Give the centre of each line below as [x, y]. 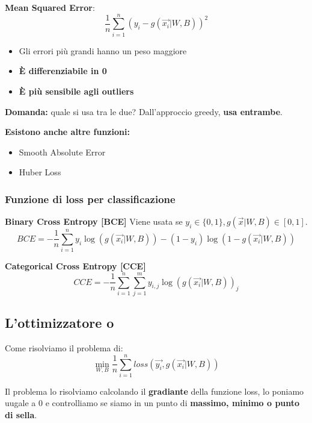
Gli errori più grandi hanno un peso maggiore [103, 50]
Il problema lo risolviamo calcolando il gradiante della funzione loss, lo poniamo [154, 391]
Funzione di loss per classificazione [90, 199]
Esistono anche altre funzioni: [67, 132]
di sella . [21, 415]
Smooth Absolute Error [62, 152]
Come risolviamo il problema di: [64, 348]
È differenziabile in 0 [63, 71]
